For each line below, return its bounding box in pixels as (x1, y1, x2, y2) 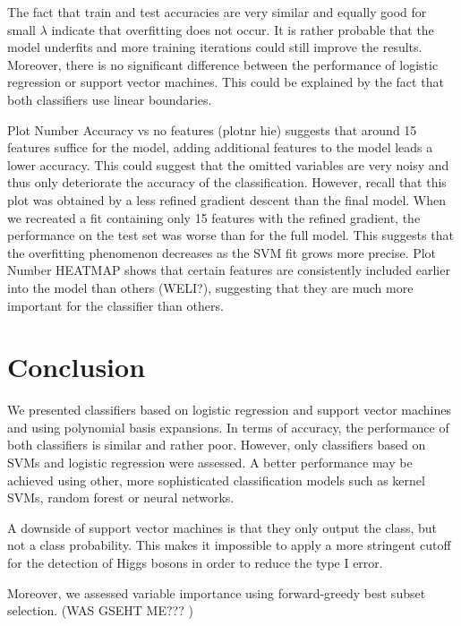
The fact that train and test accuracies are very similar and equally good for (7, 3, 427, 21)
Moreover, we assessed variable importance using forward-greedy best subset (7, 583, 426, 602)
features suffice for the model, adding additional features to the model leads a (7, 138, 433, 157)
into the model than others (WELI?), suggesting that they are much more (7, 278, 414, 296)
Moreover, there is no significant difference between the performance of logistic (7, 55, 439, 73)
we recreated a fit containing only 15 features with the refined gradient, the (7, 208, 421, 227)
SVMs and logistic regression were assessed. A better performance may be (7, 453, 413, 471)
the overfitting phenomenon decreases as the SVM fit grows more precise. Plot (7, 243, 437, 262)
